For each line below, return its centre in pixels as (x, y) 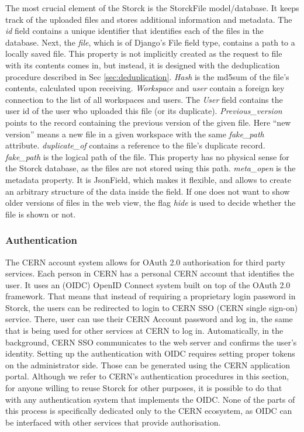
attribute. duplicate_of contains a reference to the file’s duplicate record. (135, 145)
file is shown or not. (41, 214)
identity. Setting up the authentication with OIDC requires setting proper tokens (150, 353)
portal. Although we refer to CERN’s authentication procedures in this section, (147, 376)
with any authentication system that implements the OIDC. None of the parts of (150, 399)
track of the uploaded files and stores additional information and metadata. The (149, 19)
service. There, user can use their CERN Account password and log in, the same (149, 319)
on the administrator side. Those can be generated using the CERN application (148, 364)
